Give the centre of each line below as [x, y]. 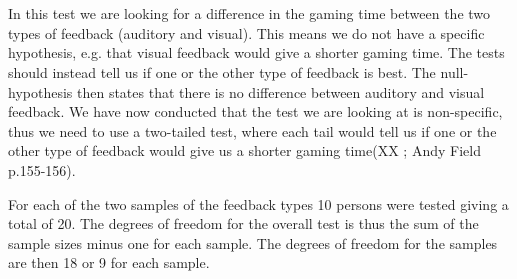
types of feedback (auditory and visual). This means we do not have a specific [246, 32]
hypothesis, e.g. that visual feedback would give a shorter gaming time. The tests [256, 52]
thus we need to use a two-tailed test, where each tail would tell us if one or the [252, 130]
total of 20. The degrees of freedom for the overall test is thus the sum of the [243, 223]
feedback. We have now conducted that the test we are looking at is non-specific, [255, 111]
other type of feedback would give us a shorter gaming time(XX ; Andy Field [244, 150]
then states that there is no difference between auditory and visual [280, 91]
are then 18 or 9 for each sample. [109, 262]
